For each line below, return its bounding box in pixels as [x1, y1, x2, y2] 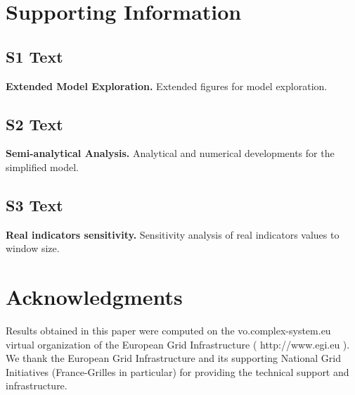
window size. [6, 241, 60, 256]
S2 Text [6, 113, 63, 134]
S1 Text [6, 45, 63, 67]
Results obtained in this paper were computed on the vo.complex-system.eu [6, 323, 331, 338]
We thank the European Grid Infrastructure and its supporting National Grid [6, 351, 342, 365]
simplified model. [6, 159, 79, 174]
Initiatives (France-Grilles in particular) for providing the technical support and [6, 364, 349, 379]
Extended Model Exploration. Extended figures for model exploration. [6, 78, 328, 93]
